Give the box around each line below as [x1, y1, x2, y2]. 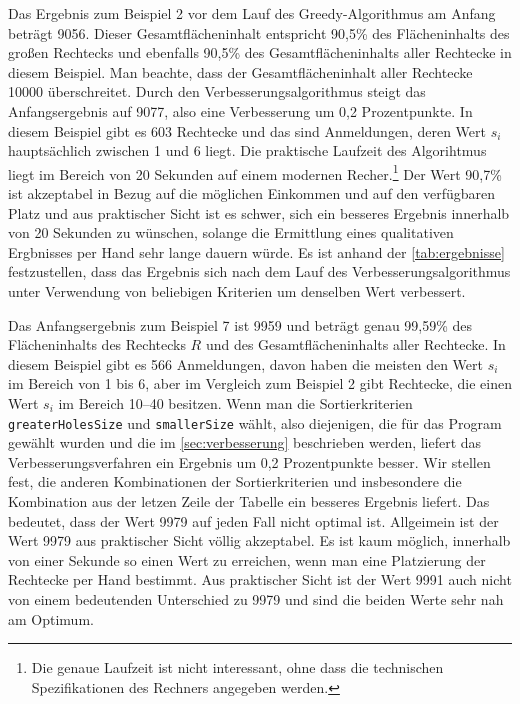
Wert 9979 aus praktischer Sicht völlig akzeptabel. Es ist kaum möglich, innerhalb [8, 530, 511, 551]
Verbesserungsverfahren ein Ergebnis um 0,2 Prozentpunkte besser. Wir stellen [8, 451, 491, 472]
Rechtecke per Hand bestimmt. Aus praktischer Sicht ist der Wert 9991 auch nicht [8, 569, 512, 590]
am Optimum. [8, 608, 94, 629]
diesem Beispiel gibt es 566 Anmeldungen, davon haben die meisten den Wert [8, 353, 483, 374]
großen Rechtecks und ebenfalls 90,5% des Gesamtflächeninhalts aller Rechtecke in [8, 42, 512, 63]
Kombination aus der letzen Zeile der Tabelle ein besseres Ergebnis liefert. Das [8, 490, 490, 511]
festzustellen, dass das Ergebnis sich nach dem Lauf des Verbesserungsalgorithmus [8, 261, 511, 282]
